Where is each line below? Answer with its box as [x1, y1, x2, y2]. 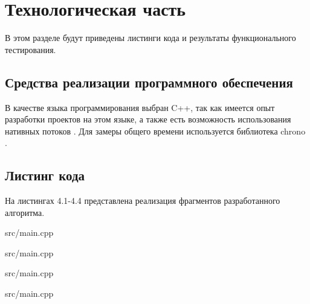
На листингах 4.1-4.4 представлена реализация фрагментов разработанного [5, 194, 280, 207]
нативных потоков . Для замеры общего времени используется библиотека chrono [5, 124, 306, 137]
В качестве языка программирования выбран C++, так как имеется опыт [5, 101, 275, 113]
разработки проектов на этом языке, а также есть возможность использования [5, 113, 291, 125]
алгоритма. [5, 206, 45, 218]
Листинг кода [5, 166, 85, 185]
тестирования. [5, 43, 56, 55]
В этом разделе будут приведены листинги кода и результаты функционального [5, 31, 296, 44]
